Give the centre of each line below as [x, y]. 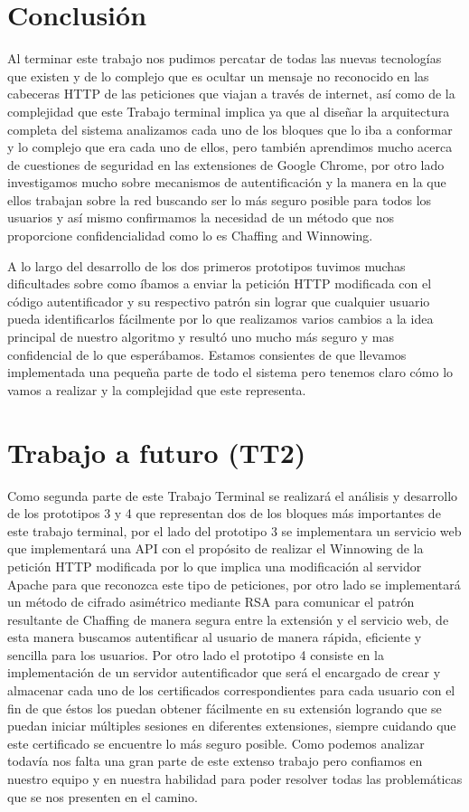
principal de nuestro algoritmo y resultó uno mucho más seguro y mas [201, 337]
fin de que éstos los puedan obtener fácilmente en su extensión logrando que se [225, 708]
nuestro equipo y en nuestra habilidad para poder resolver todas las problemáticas [235, 779]
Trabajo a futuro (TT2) [157, 452]
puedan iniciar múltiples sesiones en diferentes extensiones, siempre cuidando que [232, 726]
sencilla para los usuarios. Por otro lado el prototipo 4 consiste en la [196, 654]
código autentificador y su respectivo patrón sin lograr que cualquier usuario [219, 301]
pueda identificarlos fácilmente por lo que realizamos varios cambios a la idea [220, 319]
